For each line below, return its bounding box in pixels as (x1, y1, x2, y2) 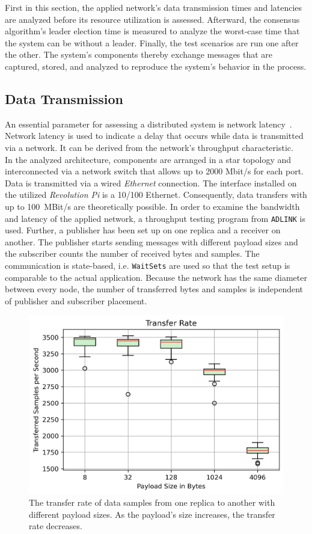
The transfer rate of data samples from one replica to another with (29, 496, 275, 509)
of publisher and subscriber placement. (5, 294, 147, 307)
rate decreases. (29, 520, 82, 532)
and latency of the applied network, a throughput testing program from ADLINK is (5, 212, 305, 224)
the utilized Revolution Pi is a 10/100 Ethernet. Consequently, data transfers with (5, 188, 307, 201)
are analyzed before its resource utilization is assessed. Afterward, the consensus (5, 13, 300, 25)
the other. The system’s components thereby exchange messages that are (5, 48, 273, 61)
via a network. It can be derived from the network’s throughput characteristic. (5, 141, 293, 153)
